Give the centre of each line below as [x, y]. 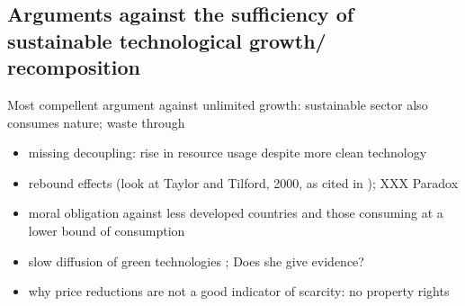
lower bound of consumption [107, 230]
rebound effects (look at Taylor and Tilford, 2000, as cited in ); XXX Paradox [243, 182]
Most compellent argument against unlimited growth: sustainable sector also [218, 104]
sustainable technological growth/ [167, 40]
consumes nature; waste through [96, 122]
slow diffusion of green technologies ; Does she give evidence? [196, 261]
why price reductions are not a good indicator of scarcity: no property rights [239, 291]
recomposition [74, 67]
